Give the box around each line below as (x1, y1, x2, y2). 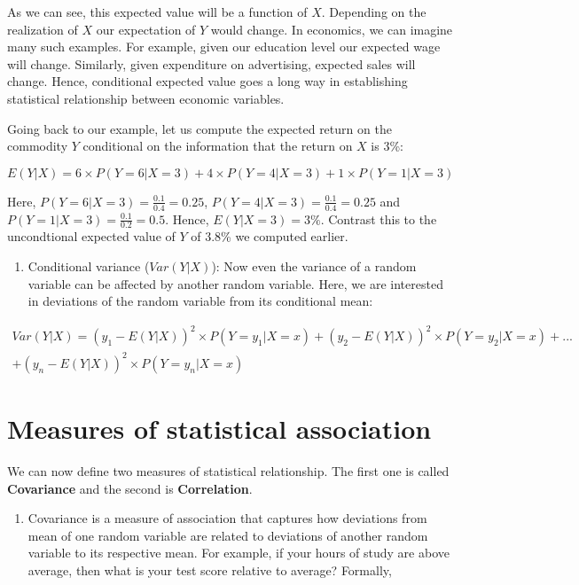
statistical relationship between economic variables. (7, 89, 285, 107)
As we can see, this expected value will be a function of (7, 3, 308, 20)
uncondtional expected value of (7, 227, 176, 246)
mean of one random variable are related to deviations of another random (27, 526, 428, 544)
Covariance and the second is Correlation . (7, 479, 253, 497)
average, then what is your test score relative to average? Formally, (27, 560, 392, 579)
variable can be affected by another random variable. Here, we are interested (27, 274, 443, 292)
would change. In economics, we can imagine (210, 19, 453, 38)
